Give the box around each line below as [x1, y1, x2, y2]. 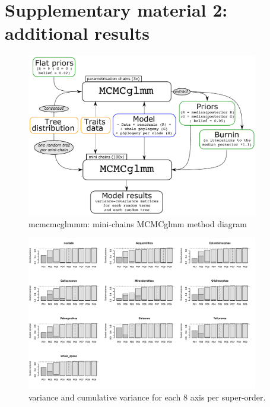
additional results [5, 21, 150, 45]
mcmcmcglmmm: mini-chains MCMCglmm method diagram [28, 217, 247, 230]
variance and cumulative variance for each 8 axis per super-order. [28, 390, 266, 403]
